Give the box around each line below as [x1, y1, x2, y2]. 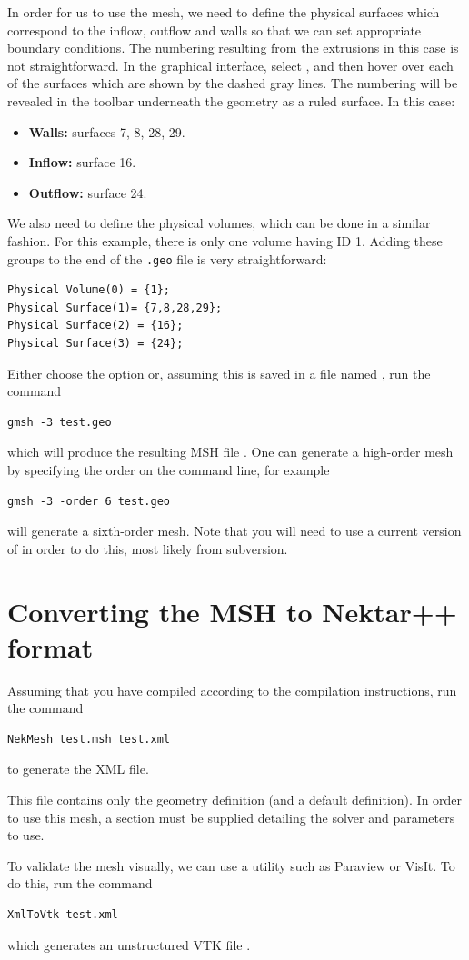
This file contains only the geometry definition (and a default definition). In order [7, 790, 463, 808]
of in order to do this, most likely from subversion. [7, 539, 288, 558]
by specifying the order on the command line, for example [7, 460, 330, 479]
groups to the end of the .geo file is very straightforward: [7, 249, 327, 268]
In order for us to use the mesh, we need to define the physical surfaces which [7, 3, 440, 21]
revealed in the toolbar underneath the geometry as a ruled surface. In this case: [7, 91, 455, 110]
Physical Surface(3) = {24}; [7, 336, 184, 350]
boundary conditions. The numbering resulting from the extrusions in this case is [7, 38, 459, 57]
